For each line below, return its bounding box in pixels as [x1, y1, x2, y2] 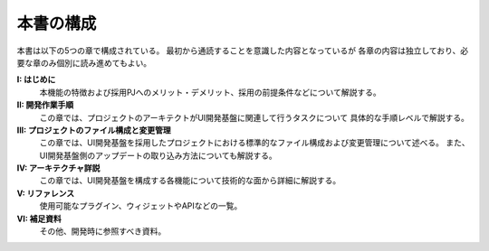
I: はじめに [16, 74, 56, 85]
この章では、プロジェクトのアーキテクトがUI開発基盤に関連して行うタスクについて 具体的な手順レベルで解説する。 [39, 112, 470, 123]
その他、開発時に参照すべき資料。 [39, 226, 167, 237]
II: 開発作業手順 [16, 99, 74, 110]
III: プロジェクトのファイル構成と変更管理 [16, 125, 171, 135]
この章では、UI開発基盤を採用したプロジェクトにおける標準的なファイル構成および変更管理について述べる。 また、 [39, 137, 470, 148]
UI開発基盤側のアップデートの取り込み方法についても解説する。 [39, 150, 278, 161]
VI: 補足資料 [16, 213, 62, 224]
